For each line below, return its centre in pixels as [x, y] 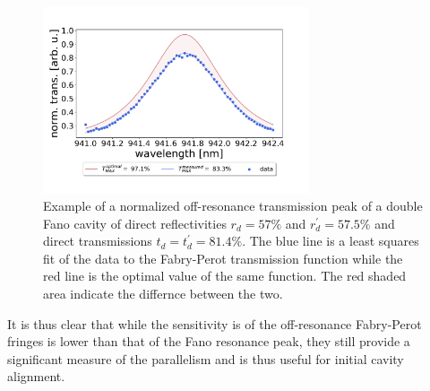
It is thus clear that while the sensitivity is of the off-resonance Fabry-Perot [215, 323]
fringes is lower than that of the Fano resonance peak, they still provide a [209, 341]
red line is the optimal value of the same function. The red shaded [225, 276]
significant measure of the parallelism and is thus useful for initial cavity [206, 358]
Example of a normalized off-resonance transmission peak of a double [233, 206]
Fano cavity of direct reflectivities [135, 223]
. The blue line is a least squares [331, 241]
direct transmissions [98, 241]
